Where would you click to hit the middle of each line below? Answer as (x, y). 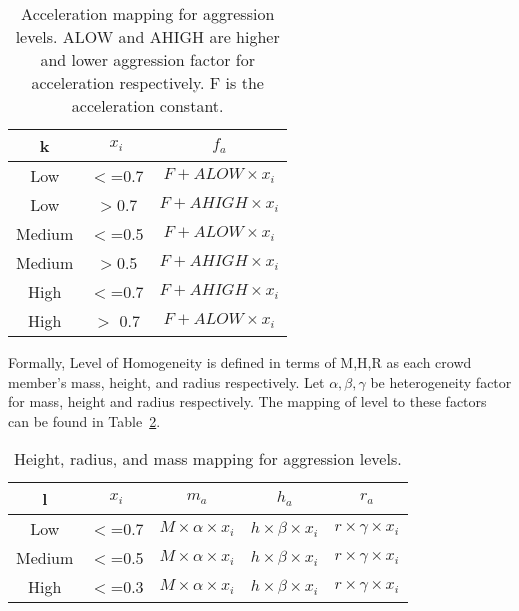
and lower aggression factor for (147, 59)
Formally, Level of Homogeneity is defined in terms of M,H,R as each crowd (240, 362)
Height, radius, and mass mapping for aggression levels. (207, 459)
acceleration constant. (147, 105)
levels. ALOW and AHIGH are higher (147, 36)
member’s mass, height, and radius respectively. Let (166, 381)
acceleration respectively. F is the (147, 82)
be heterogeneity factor (441, 381)
